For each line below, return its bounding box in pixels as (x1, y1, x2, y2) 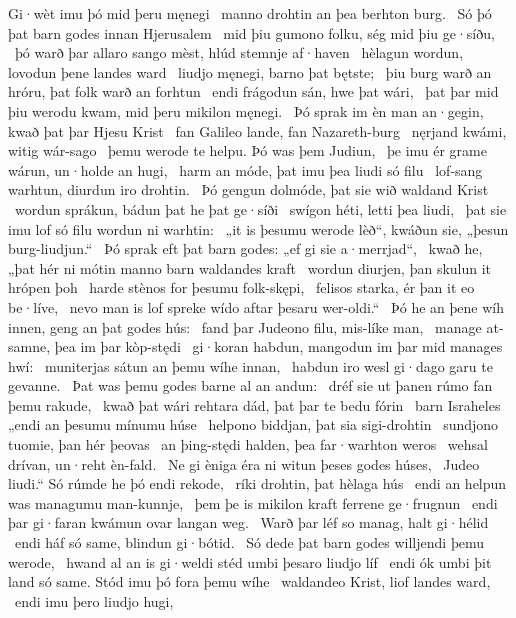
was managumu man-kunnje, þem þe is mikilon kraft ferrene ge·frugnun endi (8, 492, 498, 513)
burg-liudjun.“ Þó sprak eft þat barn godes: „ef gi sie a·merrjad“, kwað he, (8, 238, 483, 259)
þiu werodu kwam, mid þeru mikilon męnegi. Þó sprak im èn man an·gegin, (8, 100, 484, 121)
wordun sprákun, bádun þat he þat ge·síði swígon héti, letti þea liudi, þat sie (14, 198, 507, 219)
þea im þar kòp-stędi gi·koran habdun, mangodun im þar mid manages (54, 336, 503, 357)
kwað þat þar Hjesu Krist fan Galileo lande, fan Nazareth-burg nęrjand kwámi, (8, 120, 507, 141)
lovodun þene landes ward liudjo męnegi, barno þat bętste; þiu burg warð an (8, 61, 492, 82)
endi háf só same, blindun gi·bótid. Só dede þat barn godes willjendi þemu (14, 532, 484, 553)
